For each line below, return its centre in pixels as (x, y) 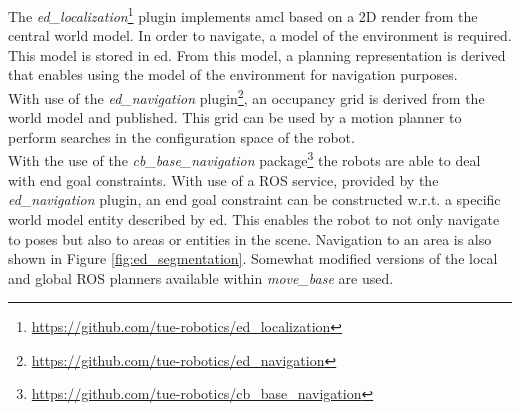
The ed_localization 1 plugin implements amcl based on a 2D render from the (243, 14)
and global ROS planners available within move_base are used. (201, 277)
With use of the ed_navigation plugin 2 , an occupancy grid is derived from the (246, 96)
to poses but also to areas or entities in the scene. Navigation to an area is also (250, 238)
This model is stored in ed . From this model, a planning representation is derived (257, 54)
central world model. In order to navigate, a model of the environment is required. (260, 35)
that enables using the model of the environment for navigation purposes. (233, 74)
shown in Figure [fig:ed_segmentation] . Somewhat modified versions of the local (253, 258)
